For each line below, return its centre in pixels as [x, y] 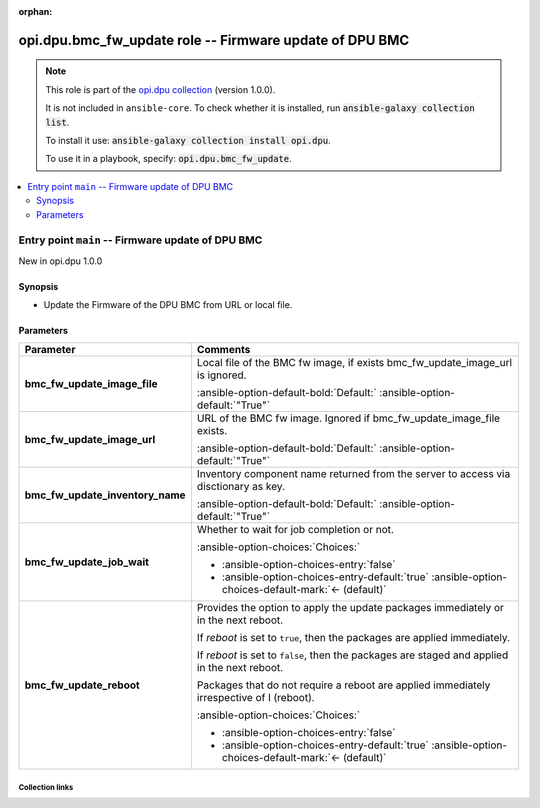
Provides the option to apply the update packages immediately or [350, 608]
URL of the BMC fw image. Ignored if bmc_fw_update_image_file [348, 418]
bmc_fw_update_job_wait [87, 562]
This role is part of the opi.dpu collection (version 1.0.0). [160, 89]
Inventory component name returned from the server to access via [353, 474]
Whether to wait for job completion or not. [295, 530]
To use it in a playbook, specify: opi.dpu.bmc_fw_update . [168, 159]
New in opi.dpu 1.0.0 [60, 261]
